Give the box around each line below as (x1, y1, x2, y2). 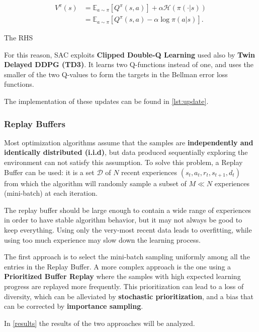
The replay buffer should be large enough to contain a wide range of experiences (4, 204, 251, 215)
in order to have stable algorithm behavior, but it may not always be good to (4, 214, 242, 225)
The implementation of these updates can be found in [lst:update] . (4, 96, 209, 106)
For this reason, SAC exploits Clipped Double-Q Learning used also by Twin (4, 49, 255, 60)
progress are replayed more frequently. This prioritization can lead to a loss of (4, 281, 244, 291)
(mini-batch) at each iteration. (4, 188, 98, 198)
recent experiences (121, 167, 178, 177)
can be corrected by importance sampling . (4, 301, 143, 311)
